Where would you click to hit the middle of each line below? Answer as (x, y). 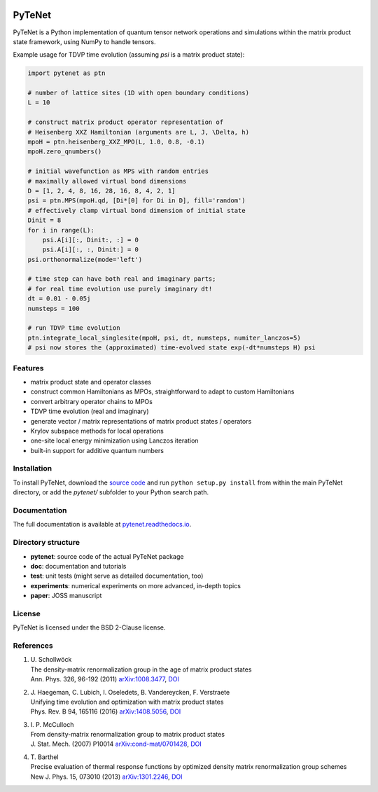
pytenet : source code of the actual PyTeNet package (107, 556)
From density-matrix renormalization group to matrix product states (128, 735)
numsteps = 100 (54, 308)
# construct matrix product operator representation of (126, 122)
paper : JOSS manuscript (66, 596)
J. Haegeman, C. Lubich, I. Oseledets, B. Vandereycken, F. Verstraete (130, 692)
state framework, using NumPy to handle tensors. (84, 41)
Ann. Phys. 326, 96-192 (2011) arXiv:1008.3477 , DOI (105, 679)
